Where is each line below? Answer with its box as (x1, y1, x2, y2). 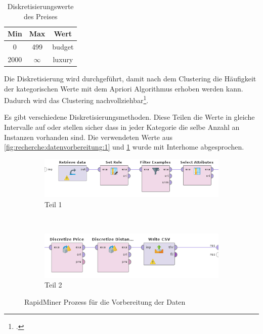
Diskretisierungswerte (7, 1, 74, 11)
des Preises (23, 11, 58, 21)
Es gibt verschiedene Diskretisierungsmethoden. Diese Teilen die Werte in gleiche (4, 112, 255, 122)
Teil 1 (45, 199, 62, 209)
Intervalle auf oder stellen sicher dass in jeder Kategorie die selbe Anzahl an (4, 122, 240, 132)
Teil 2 (45, 279, 62, 290)
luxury (53, 54, 73, 64)
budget (52, 41, 74, 52)
